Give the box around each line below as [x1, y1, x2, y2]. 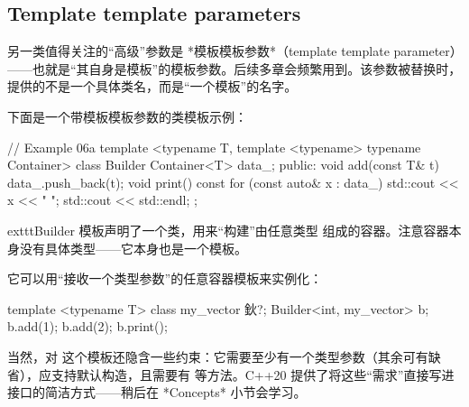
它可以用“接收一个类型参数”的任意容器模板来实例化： [7, 269, 323, 288]
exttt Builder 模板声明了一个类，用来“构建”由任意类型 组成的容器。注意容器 [7, 220, 449, 239]
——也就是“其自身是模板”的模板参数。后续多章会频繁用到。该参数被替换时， [7, 59, 462, 78]
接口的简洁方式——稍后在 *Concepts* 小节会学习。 [7, 383, 307, 402]
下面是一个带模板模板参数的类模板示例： [7, 106, 247, 125]
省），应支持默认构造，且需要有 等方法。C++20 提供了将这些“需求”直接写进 [7, 365, 455, 384]
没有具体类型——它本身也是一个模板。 [19, 238, 247, 257]
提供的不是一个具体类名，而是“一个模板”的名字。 [7, 77, 298, 96]
